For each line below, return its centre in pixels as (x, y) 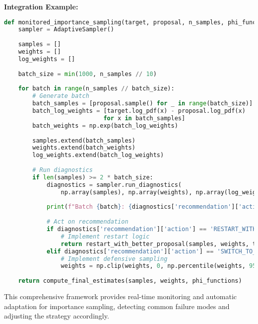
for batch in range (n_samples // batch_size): (96, 89)
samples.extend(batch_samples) (84, 140)
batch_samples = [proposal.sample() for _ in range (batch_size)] (143, 104)
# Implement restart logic (105, 236)
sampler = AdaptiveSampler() (66, 30)
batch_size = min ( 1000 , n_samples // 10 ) (87, 74)
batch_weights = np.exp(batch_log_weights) (105, 125)
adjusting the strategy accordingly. (57, 316)
